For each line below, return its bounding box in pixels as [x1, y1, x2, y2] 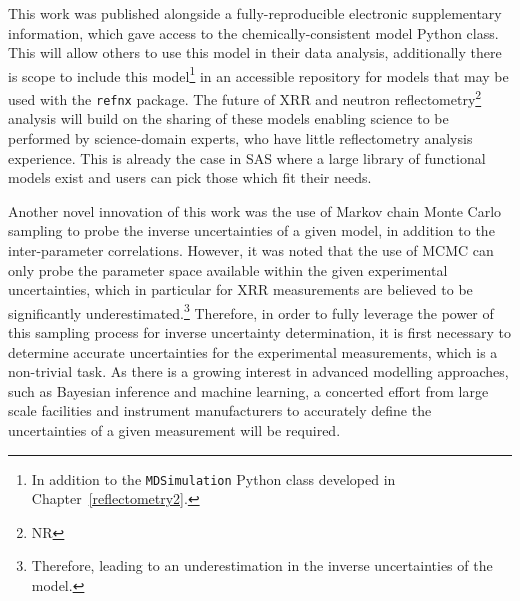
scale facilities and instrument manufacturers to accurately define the [8, 400, 432, 421]
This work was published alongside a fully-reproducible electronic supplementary [8, 3, 502, 23]
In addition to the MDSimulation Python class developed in [31, 468, 396, 489]
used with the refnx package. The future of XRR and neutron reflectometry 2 [8, 86, 482, 109]
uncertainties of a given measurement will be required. [8, 419, 341, 440]
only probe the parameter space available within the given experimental [8, 259, 448, 280]
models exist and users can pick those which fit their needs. [8, 167, 372, 188]
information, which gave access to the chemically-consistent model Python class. [8, 22, 499, 43]
